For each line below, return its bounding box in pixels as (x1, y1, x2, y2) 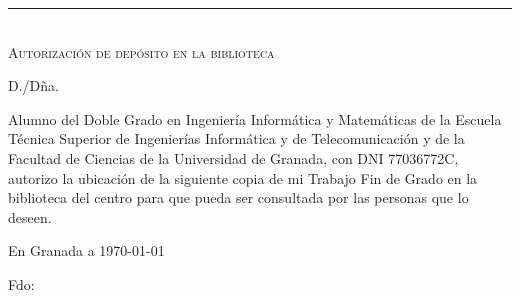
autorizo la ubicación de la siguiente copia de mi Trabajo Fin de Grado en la (8, 167, 478, 188)
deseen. (8, 206, 52, 227)
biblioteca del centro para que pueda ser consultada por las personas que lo (8, 187, 469, 208)
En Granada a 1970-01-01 (8, 240, 165, 261)
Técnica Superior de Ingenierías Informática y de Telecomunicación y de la (8, 128, 465, 149)
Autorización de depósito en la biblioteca (8, 41, 275, 62)
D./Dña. (8, 75, 59, 96)
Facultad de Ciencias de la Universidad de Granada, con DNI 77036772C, (8, 147, 459, 168)
